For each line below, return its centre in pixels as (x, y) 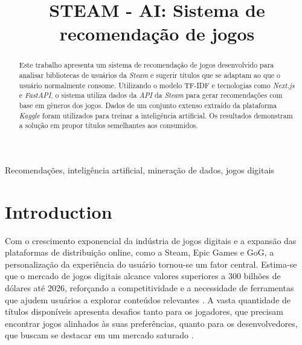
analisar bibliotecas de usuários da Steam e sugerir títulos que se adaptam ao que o (149, 75)
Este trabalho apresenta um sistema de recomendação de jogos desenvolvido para (146, 65)
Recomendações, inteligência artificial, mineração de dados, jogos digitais (140, 169)
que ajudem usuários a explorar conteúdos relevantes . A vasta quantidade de (148, 299)
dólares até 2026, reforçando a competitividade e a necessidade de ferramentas (149, 288)
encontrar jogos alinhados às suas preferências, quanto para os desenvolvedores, (151, 323)
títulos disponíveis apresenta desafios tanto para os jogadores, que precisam (144, 311)
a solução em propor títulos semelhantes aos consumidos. (108, 125)
